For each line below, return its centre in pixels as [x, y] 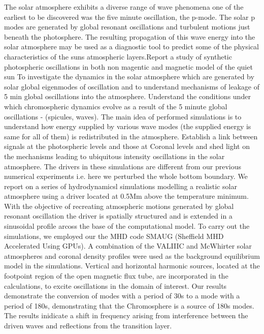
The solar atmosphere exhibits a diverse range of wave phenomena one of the [124, 7]
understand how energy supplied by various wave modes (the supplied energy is [128, 126]
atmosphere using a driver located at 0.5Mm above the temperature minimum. [126, 196]
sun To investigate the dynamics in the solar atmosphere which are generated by [129, 77]
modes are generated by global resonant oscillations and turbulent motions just [127, 27]
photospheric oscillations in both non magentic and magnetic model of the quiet [128, 66]
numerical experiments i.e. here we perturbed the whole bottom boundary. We [126, 176]
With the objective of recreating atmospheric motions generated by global [119, 206]
